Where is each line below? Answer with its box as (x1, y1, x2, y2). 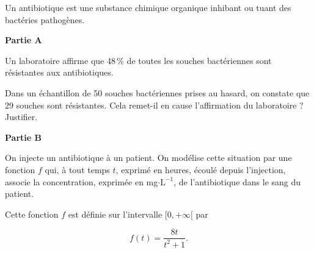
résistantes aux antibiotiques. (5, 66, 114, 79)
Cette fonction (5, 207, 59, 220)
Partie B (5, 130, 42, 143)
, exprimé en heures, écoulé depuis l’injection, (115, 163, 286, 176)
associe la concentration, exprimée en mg (5, 175, 158, 188)
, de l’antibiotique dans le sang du (173, 175, 301, 188)
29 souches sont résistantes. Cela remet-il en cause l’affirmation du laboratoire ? (5, 98, 304, 111)
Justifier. (5, 110, 38, 123)
